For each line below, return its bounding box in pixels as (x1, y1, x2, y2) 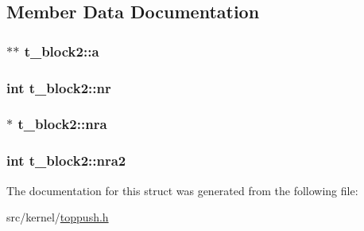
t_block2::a (24, 41, 99, 61)
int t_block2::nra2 (6, 151, 126, 170)
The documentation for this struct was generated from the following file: (6, 182, 358, 198)
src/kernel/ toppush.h (6, 209, 109, 225)
